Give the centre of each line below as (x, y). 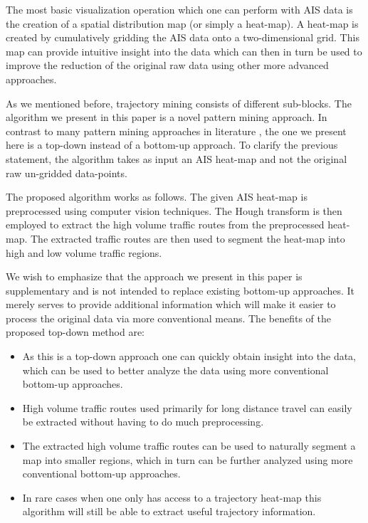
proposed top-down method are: (75, 332)
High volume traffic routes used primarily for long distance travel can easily (187, 407)
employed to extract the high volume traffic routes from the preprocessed (165, 224)
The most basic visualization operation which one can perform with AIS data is (179, 9)
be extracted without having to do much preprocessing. (143, 422)
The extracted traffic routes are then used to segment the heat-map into (188, 238)
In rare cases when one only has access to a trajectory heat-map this (172, 497)
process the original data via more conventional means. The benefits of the (168, 318)
